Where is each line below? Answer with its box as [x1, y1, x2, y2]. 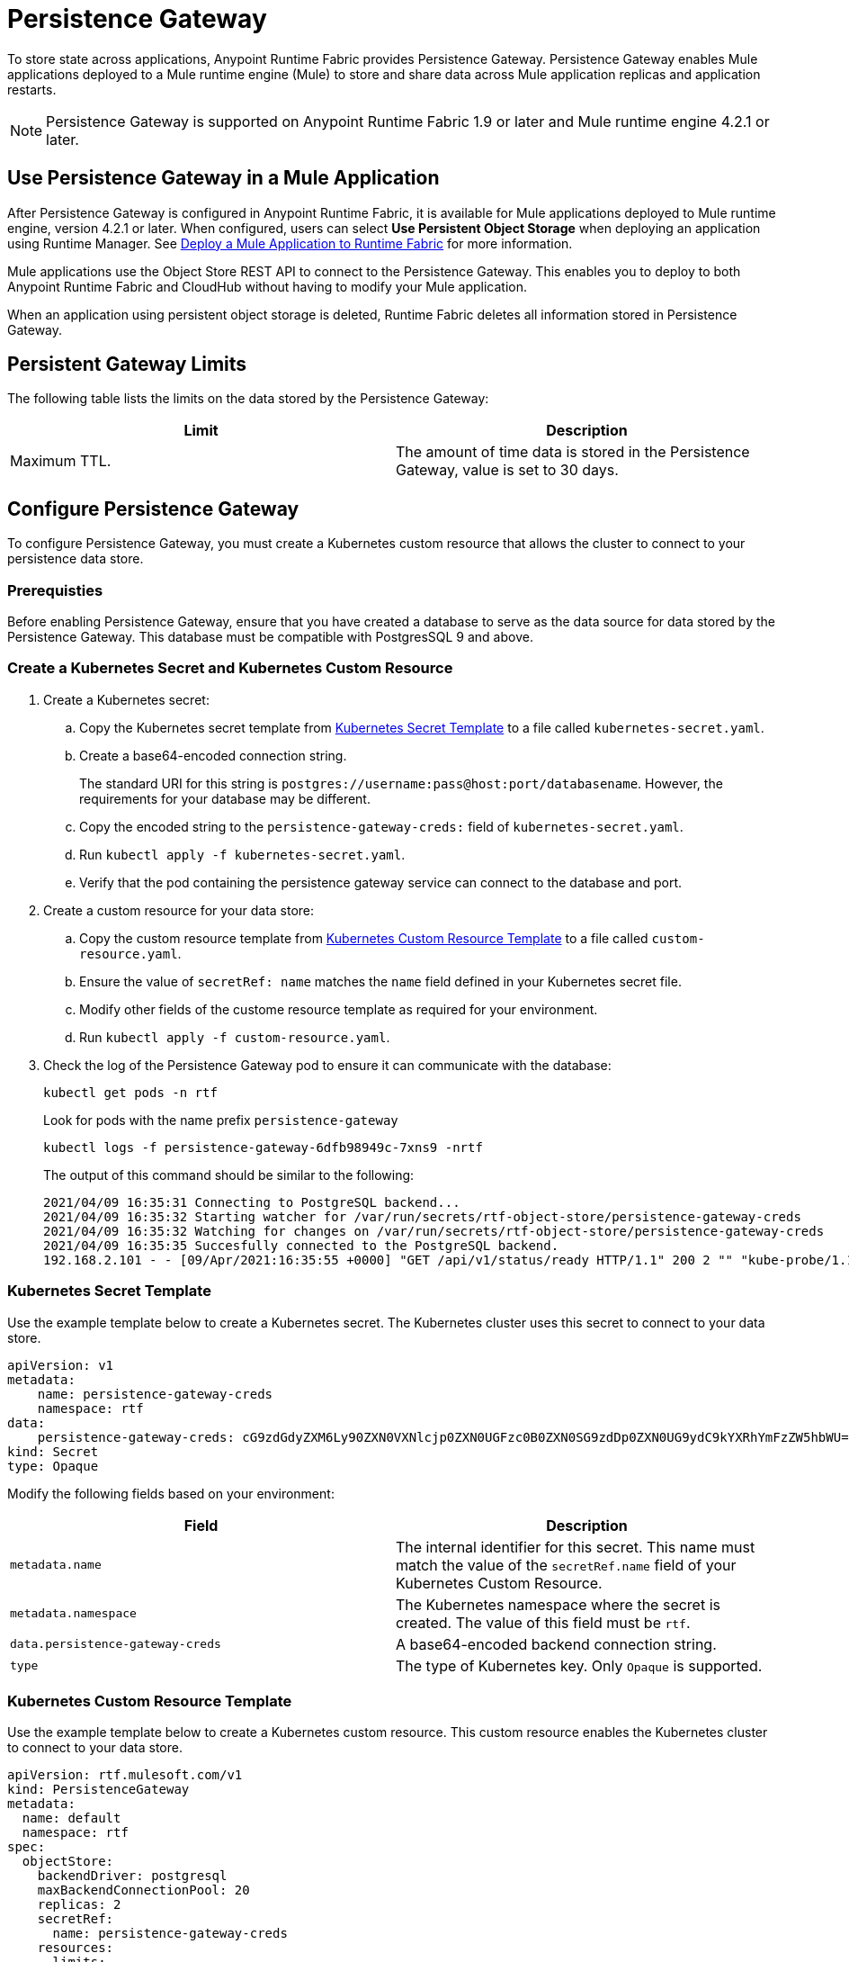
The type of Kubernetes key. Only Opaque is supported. [396, 1656, 763, 1675]
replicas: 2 [37, 1897, 121, 1912]
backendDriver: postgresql [37, 1868, 228, 1884]
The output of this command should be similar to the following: [43, 1166, 415, 1183]
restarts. [7, 81, 57, 97]
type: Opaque [7, 1458, 99, 1473]
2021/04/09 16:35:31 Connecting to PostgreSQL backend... [43, 1194, 460, 1210]
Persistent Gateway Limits [7, 353, 247, 376]
